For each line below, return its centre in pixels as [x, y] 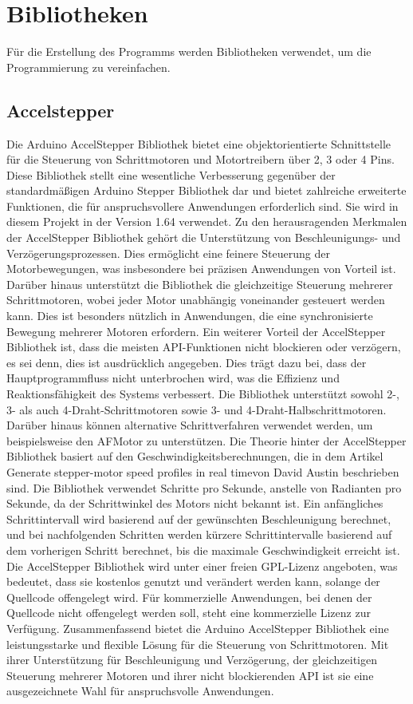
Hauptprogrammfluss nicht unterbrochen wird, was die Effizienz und [173, 378]
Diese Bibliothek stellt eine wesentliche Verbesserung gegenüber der [171, 174]
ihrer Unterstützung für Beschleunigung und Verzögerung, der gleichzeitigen [192, 660]
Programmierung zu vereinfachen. [88, 67]
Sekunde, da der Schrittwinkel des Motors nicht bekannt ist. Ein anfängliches [195, 503]
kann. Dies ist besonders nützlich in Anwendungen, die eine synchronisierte [190, 316]
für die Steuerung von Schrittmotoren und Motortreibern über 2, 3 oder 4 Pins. [201, 159]
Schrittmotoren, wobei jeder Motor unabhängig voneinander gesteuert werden [196, 300]
